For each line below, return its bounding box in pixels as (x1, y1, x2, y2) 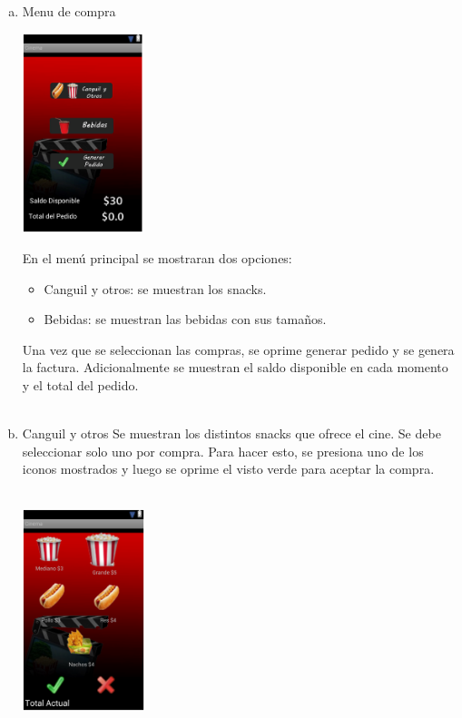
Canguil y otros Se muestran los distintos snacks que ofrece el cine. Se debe (22, 424, 441, 443)
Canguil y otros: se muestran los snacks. (44, 279, 267, 298)
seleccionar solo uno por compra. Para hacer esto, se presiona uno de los (22, 441, 424, 460)
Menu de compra (22, 2, 116, 20)
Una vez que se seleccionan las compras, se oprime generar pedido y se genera (22, 339, 455, 359)
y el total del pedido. (22, 375, 139, 394)
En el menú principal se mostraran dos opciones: (22, 249, 292, 268)
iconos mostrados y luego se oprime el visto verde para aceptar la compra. (22, 459, 435, 478)
